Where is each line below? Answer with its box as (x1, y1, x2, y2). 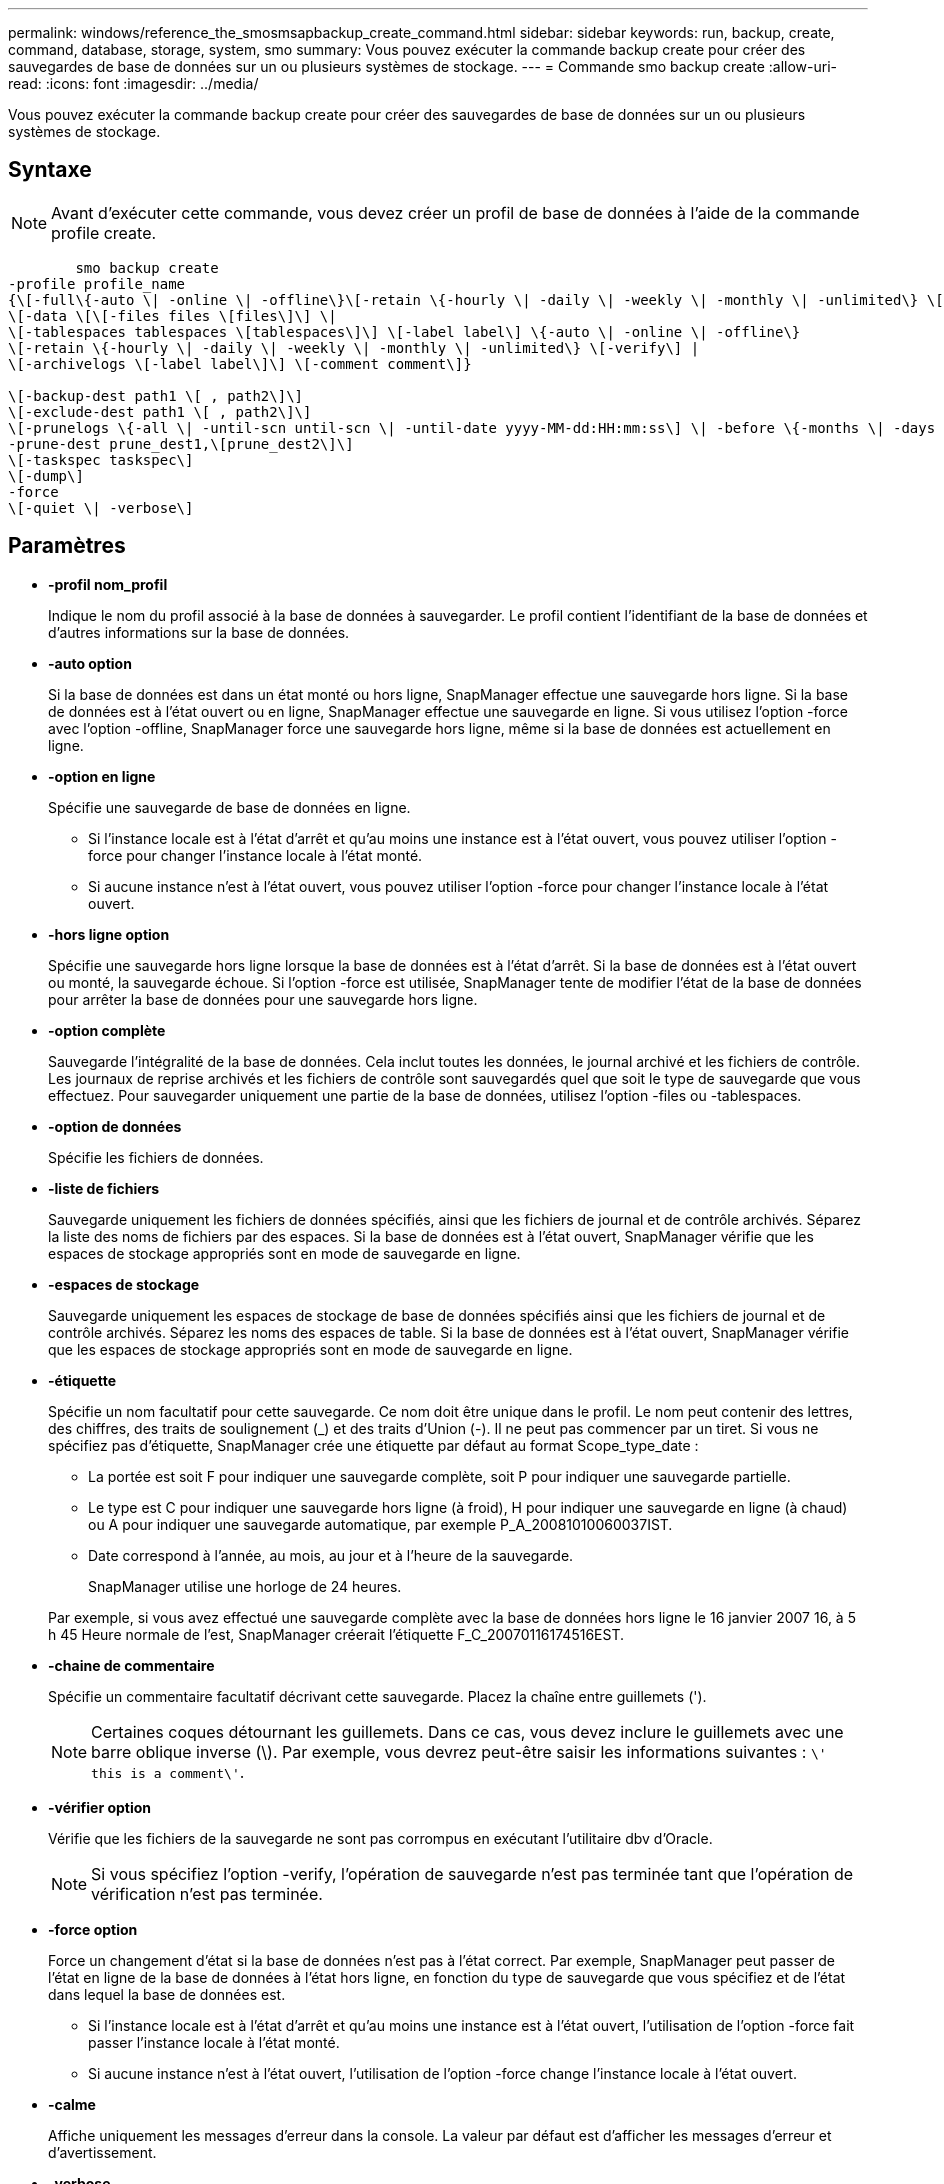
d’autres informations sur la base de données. (48, 623, 350, 641)
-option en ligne (48, 767, 156, 785)
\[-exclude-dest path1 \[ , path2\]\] (8, 403, 312, 420)
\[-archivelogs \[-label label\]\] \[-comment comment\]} (8, 355, 472, 372)
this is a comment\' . (91, 1761, 245, 1782)
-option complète (48, 1021, 166, 1039)
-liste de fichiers (48, 1179, 160, 1197)
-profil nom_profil (48, 575, 168, 593)
